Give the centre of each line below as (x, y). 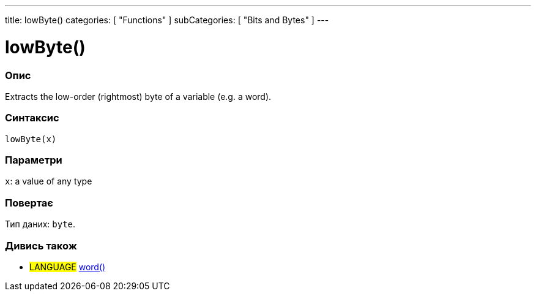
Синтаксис (32, 118)
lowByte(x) (31, 139)
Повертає (29, 203)
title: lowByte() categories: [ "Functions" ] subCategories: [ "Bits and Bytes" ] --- (167, 20)
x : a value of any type (49, 181)
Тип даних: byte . (40, 224)
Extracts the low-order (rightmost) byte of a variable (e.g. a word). (138, 96)
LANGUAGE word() (68, 267)
